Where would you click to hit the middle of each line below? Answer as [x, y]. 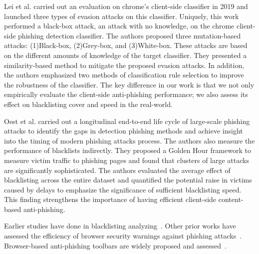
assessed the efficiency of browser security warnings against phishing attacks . [123, 236]
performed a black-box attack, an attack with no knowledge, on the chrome [119, 26]
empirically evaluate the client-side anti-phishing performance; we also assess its [126, 94]
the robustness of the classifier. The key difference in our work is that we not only [129, 84]
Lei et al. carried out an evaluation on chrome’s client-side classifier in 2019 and [126, 6]
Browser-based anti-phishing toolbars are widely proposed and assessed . [115, 245]
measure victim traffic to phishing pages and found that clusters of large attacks [127, 160]
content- [231, 199]
